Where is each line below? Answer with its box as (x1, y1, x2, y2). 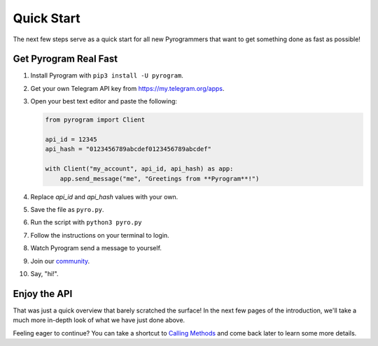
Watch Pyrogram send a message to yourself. (30, 244, 162, 252)
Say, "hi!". (30, 269, 59, 277)
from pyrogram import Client (45, 116, 146, 124)
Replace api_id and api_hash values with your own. (30, 192, 178, 201)
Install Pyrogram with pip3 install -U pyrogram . (30, 71, 183, 80)
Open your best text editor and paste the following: (30, 97, 178, 106)
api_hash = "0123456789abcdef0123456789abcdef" (45, 145, 211, 153)
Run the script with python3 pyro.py (30, 218, 142, 226)
